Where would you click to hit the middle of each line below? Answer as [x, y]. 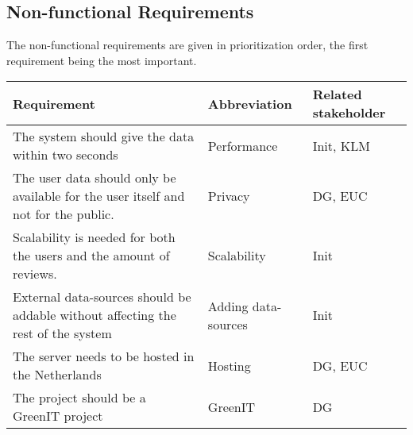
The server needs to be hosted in [104, 356]
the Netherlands [57, 375]
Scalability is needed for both [94, 237]
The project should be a [79, 398]
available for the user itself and [99, 196]
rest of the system [62, 333]
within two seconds [66, 155]
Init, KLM [341, 145]
